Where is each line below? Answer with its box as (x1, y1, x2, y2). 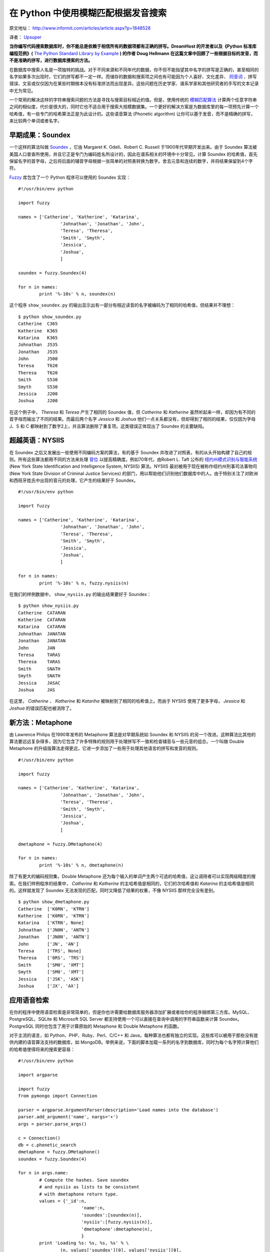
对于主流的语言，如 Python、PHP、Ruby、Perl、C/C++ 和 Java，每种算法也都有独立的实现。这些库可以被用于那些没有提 (9, 1032, 258, 1039)
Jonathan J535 (18, 349, 58, 355)
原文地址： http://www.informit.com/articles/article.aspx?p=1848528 (9, 25, 151, 31)
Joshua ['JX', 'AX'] (18, 983, 79, 989)
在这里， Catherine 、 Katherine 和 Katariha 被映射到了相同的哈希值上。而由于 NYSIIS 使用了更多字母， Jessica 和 (9, 698, 245, 704)
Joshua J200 (18, 398, 58, 404)
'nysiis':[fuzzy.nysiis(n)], (81, 1219, 152, 1225)
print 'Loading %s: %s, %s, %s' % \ (39, 1240, 129, 1246)
